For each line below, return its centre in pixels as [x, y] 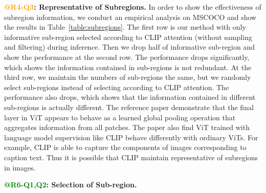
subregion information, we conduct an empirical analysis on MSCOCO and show [130, 17]
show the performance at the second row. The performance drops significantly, [127, 57]
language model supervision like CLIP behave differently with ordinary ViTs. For [131, 137]
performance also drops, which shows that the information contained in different [130, 97]
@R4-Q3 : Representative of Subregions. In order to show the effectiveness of [133, 7]
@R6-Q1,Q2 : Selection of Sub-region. [71, 185]
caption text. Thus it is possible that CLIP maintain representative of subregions [131, 157]
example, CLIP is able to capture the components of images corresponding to [125, 147]
